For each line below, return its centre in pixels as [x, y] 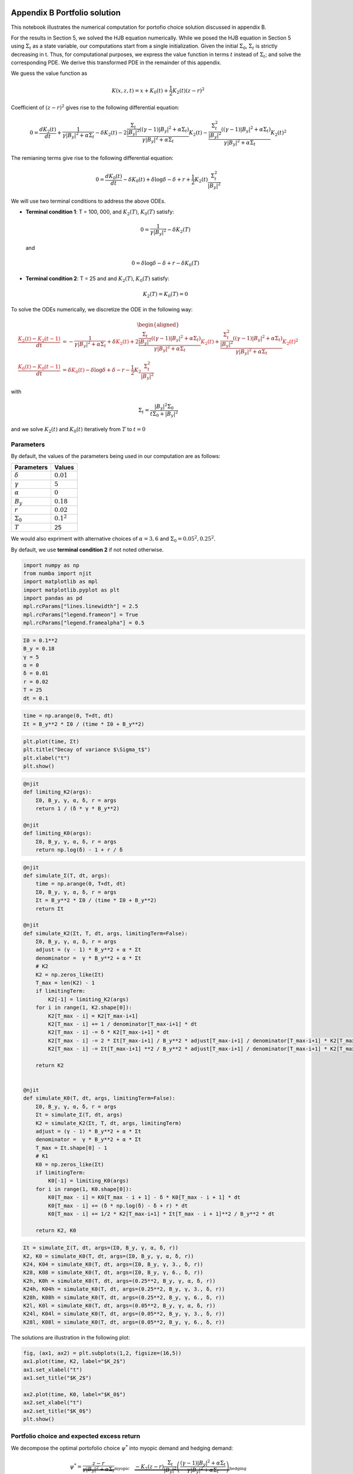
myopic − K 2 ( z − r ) [139, 1467]
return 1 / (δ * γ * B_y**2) [78, 809]
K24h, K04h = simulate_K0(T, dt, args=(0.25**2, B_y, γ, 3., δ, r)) [124, 1289]
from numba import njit [58, 573]
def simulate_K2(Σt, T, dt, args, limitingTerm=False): [106, 933]
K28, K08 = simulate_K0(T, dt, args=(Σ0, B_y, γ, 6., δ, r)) [113, 1273]
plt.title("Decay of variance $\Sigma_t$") [87, 750]
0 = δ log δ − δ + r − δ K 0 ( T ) [165, 264]
